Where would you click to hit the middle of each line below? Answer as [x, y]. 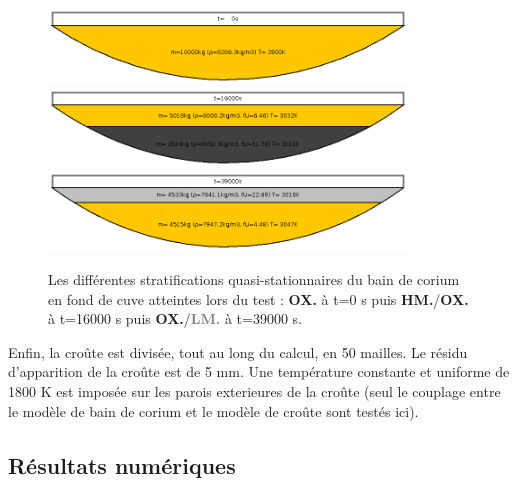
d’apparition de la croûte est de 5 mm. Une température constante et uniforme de [259, 371]
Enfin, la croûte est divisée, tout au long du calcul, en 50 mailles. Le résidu [238, 351]
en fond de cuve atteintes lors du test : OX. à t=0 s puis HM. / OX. [258, 298]
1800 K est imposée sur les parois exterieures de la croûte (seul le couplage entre [254, 390]
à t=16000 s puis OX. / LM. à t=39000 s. [175, 318]
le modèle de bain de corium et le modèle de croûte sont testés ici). [213, 410]
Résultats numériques [122, 464]
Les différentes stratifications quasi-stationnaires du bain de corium [254, 279]
